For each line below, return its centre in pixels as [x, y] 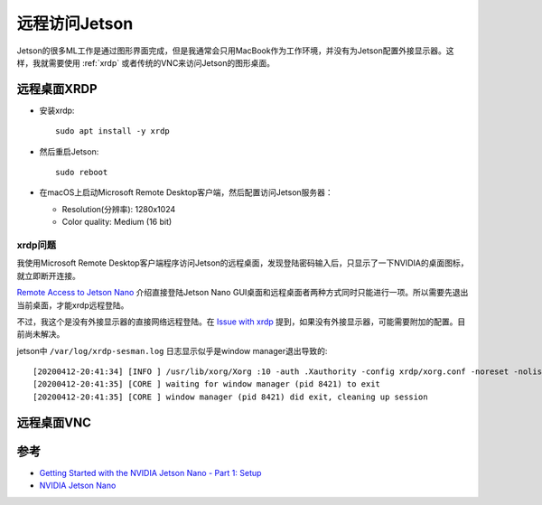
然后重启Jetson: [69, 151]
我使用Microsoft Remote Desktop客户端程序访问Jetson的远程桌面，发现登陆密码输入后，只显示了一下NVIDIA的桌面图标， [243, 263]
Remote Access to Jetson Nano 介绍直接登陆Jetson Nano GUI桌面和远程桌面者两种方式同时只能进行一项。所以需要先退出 [243, 293]
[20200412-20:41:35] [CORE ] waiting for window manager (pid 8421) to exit [207, 384]
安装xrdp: [57, 110]
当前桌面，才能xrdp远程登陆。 [73, 305]
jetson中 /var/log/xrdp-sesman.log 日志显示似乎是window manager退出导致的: [172, 351]
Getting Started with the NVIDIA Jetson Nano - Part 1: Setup [150, 472]
